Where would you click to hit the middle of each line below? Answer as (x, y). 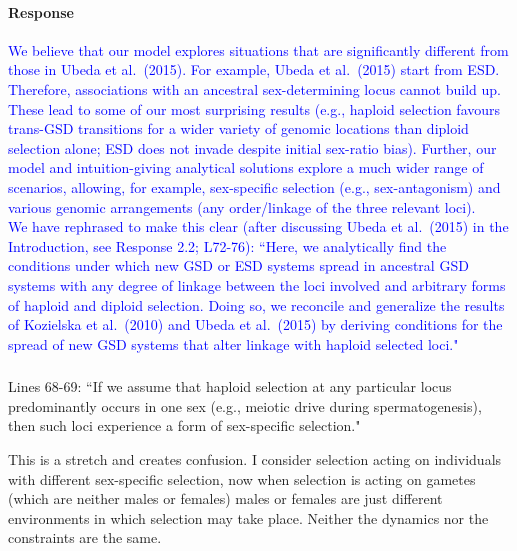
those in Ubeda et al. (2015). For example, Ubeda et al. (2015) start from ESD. (254, 69)
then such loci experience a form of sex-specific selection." (184, 425)
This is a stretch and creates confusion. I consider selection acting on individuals (255, 459)
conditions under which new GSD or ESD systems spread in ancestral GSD (238, 265)
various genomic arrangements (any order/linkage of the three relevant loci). (242, 206)
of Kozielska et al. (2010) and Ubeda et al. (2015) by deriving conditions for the (255, 324)
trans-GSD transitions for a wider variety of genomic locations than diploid (238, 128)
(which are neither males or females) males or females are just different (225, 498)
